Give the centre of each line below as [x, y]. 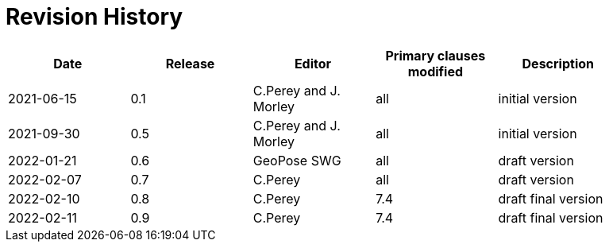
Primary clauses [436, 55]
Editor [313, 63]
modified [436, 71]
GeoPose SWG [297, 160]
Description [558, 63]
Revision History [94, 17]
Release [190, 63]
